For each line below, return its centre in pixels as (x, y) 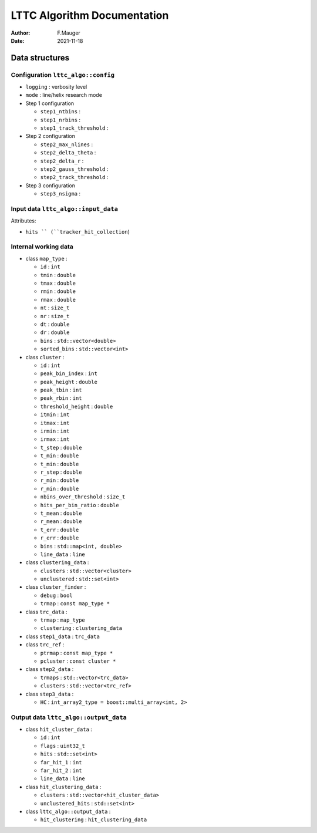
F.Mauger (69, 33)
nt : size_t (55, 308)
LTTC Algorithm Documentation (90, 15)
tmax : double (58, 283)
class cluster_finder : (56, 587)
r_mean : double (61, 521)
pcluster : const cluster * (78, 661)
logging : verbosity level (56, 87)
